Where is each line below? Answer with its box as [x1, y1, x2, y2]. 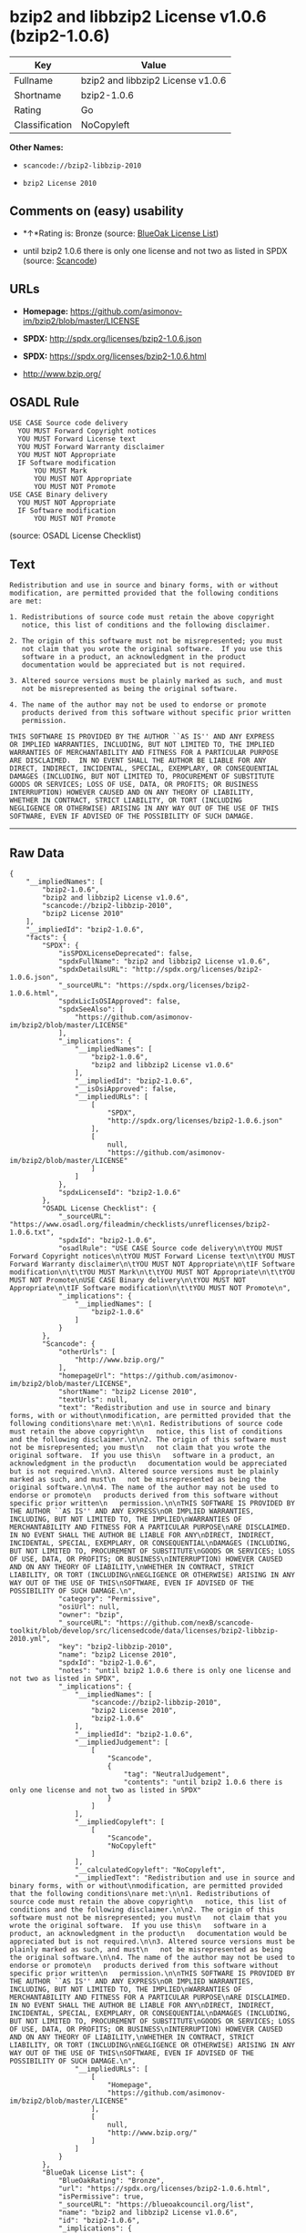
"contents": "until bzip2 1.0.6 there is [123, 1778, 283, 1787]
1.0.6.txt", [9, 1228, 55, 1237]
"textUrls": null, [57, 1395, 128, 1404]
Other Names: [9, 141, 64, 152]
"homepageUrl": [57, 1371, 117, 1381]
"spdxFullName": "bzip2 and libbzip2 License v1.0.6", [57, 957, 271, 966]
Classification [14, 118, 73, 131]
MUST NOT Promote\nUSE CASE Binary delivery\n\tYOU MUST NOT [9, 1276, 247, 1285]
